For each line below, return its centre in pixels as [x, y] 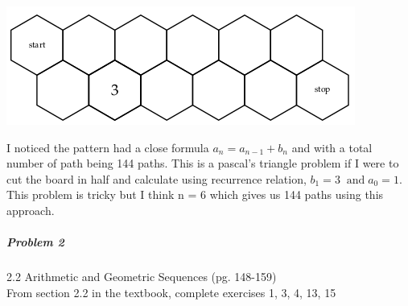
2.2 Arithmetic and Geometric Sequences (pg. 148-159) [142, 277]
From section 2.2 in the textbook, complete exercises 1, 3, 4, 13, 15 [171, 292]
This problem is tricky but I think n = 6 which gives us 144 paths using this [195, 194]
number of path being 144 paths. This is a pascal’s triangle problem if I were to [203, 163]
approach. [31, 210]
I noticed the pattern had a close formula [108, 147]
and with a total [332, 147]
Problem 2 [35, 242]
